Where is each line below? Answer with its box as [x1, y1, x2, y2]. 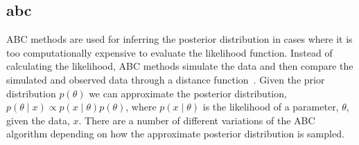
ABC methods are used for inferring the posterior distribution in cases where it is [6, 32, 353, 46]
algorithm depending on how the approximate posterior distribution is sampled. [6, 126, 344, 141]
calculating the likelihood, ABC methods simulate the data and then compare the [6, 59, 353, 73]
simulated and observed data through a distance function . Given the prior [6, 72, 325, 86]
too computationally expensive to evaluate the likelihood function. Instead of [6, 45, 333, 59]
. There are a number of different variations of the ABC [78, 113, 315, 127]
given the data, [6, 113, 70, 127]
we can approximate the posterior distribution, [89, 86, 287, 100]
